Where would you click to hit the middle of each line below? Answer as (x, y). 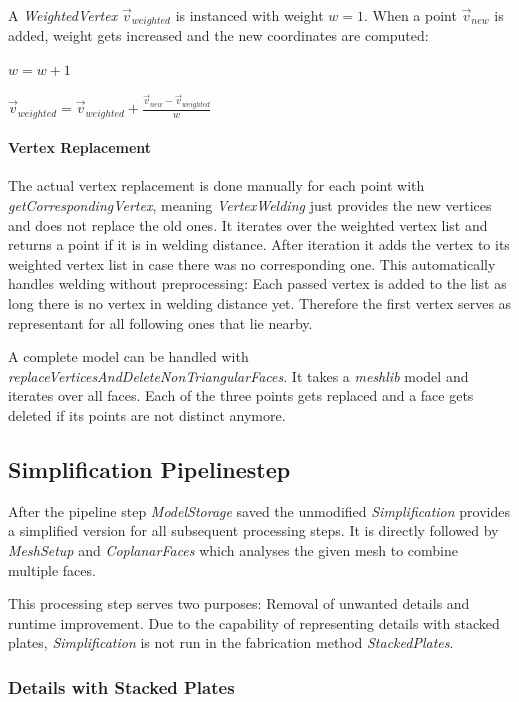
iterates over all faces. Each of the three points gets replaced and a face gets (241, 395)
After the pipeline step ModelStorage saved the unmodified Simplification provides (259, 510)
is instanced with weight (249, 15)
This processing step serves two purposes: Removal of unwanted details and (239, 603)
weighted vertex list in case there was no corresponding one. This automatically (252, 263)
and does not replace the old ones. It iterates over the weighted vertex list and (248, 224)
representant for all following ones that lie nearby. (160, 322)
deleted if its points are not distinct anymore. (147, 414)
